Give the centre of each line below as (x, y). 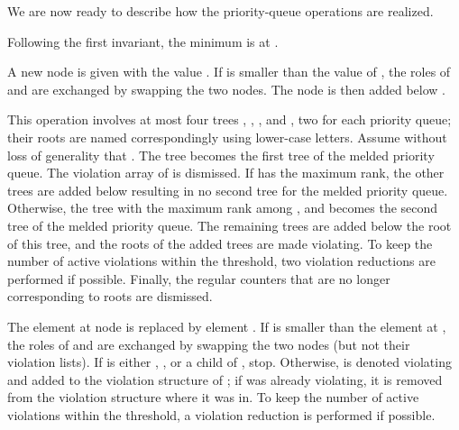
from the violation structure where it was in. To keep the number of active (213, 397)
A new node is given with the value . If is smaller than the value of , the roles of (229, 72)
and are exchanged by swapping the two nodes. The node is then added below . (226, 89)
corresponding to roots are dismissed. (110, 296)
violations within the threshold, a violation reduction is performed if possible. (221, 414)
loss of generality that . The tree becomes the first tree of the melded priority (221, 155)
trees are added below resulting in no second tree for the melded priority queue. (228, 190)
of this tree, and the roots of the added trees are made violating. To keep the (220, 243)
